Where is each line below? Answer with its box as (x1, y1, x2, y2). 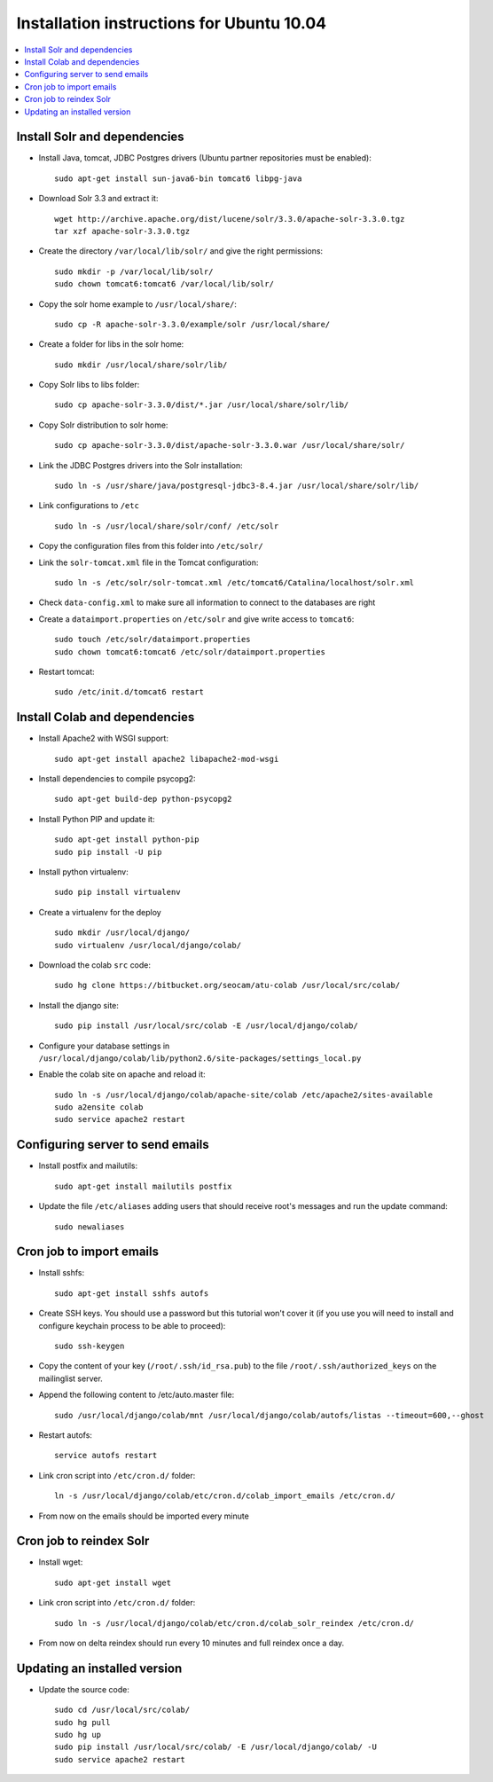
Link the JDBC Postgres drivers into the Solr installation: (38, 459, 243, 470)
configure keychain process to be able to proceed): (38, 1320, 226, 1331)
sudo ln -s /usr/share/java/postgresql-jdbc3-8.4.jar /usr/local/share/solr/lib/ (54, 481, 419, 491)
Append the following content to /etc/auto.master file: (38, 1389, 235, 1401)
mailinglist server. (38, 1373, 104, 1384)
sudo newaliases (54, 1221, 125, 1232)
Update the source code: (38, 1684, 130, 1694)
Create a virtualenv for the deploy (38, 907, 161, 917)
